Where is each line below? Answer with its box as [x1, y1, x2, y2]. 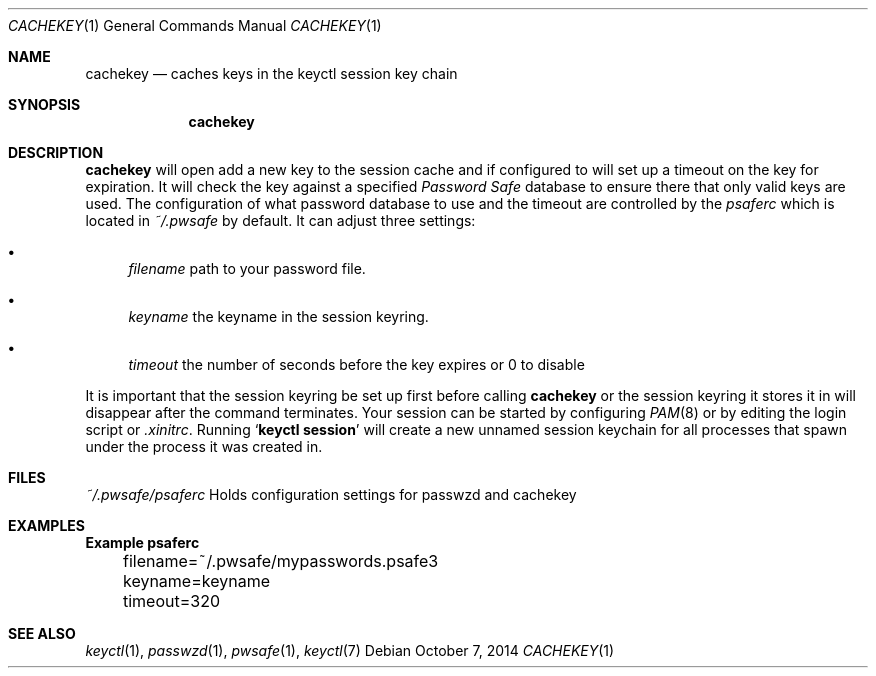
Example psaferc [85, 534, 200, 551]
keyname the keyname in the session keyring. [128, 308, 429, 325]
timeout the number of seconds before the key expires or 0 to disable [128, 356, 585, 373]
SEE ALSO [8, 625, 76, 642]
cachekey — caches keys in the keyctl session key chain [85, 65, 458, 82]
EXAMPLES [8, 517, 85, 534]
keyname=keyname [122, 571, 270, 591]
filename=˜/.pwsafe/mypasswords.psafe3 [122, 551, 439, 571]
